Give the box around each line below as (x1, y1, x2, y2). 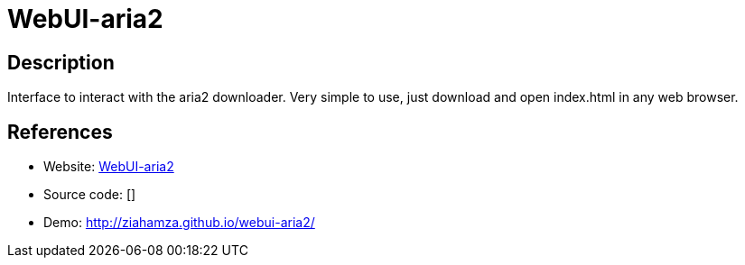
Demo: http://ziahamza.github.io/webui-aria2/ (43, 215, 315, 231)
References (7, 120, 113, 143)
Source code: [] (43, 187, 136, 203)
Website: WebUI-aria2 (43, 159, 174, 175)
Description (7, 50, 115, 74)
